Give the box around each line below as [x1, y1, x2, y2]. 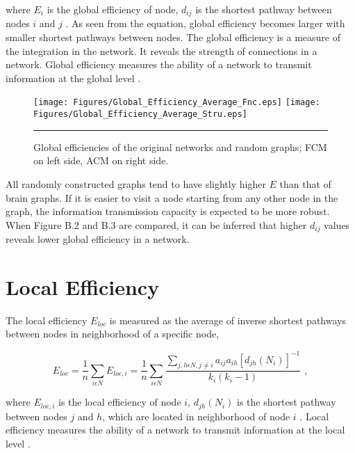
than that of [279, 176, 331, 191]
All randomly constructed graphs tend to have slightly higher [6, 176, 266, 191]
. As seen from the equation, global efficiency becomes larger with [65, 16, 345, 31]
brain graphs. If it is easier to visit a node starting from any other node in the [6, 190, 338, 205]
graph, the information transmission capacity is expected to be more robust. [6, 204, 330, 218]
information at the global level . [6, 70, 141, 85]
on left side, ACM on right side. [33, 153, 169, 168]
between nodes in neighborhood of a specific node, [6, 326, 220, 341]
